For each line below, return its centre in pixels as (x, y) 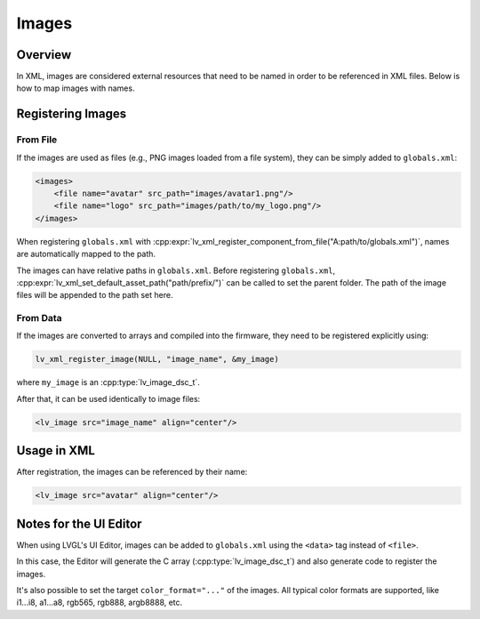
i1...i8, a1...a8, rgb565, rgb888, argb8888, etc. (100, 603)
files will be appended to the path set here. (95, 295)
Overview (44, 55)
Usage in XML (56, 450)
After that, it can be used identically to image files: (108, 398)
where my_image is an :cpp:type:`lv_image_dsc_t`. (108, 382)
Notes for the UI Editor (79, 523)
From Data (39, 318)
